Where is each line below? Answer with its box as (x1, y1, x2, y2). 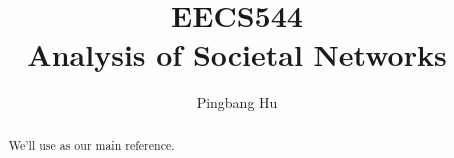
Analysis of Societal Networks (27, 34, 447, 75)
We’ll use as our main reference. (8, 136, 175, 153)
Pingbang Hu (196, 92, 278, 113)
